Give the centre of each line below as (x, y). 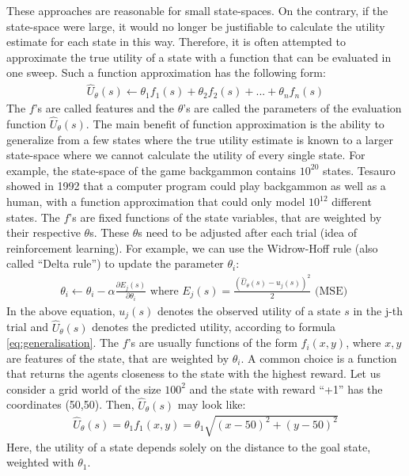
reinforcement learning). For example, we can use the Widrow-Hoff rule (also (192, 248)
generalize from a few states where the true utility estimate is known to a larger (200, 139)
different (352, 201)
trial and (27, 327)
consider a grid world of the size (84, 388)
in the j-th (378, 310)
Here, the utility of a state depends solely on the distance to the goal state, (189, 446)
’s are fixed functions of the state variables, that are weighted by (225, 217)
